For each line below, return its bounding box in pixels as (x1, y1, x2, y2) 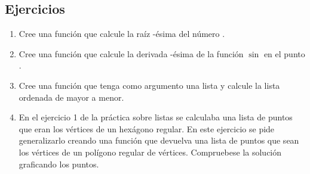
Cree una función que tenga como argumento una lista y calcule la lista (19, 79, 280, 91)
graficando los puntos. (19, 157, 99, 170)
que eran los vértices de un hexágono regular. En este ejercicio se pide (19, 122, 275, 135)
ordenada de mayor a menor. (19, 91, 124, 103)
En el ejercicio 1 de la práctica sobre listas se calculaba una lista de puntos (19, 111, 293, 123)
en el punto (263, 47, 305, 60)
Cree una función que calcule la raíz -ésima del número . (19, 27, 225, 40)
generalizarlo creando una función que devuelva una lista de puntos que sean (19, 134, 299, 147)
